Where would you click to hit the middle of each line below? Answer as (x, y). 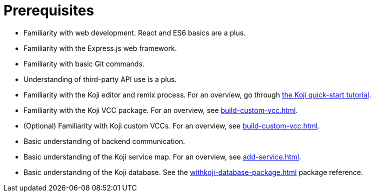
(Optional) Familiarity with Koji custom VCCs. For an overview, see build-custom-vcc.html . (172, 125)
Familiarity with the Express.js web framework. (100, 48)
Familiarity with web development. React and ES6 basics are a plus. (135, 32)
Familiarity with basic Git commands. (84, 63)
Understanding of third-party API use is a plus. (100, 79)
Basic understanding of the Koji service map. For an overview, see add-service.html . (162, 156)
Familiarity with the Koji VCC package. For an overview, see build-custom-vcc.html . (161, 110)
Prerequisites (49, 10)
